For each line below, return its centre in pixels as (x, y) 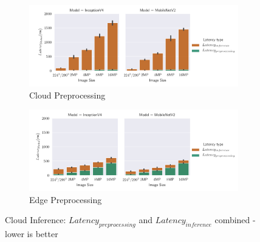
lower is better (32, 234)
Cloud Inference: (36, 220)
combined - (235, 220)
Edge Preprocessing (66, 199)
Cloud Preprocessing (67, 95)
